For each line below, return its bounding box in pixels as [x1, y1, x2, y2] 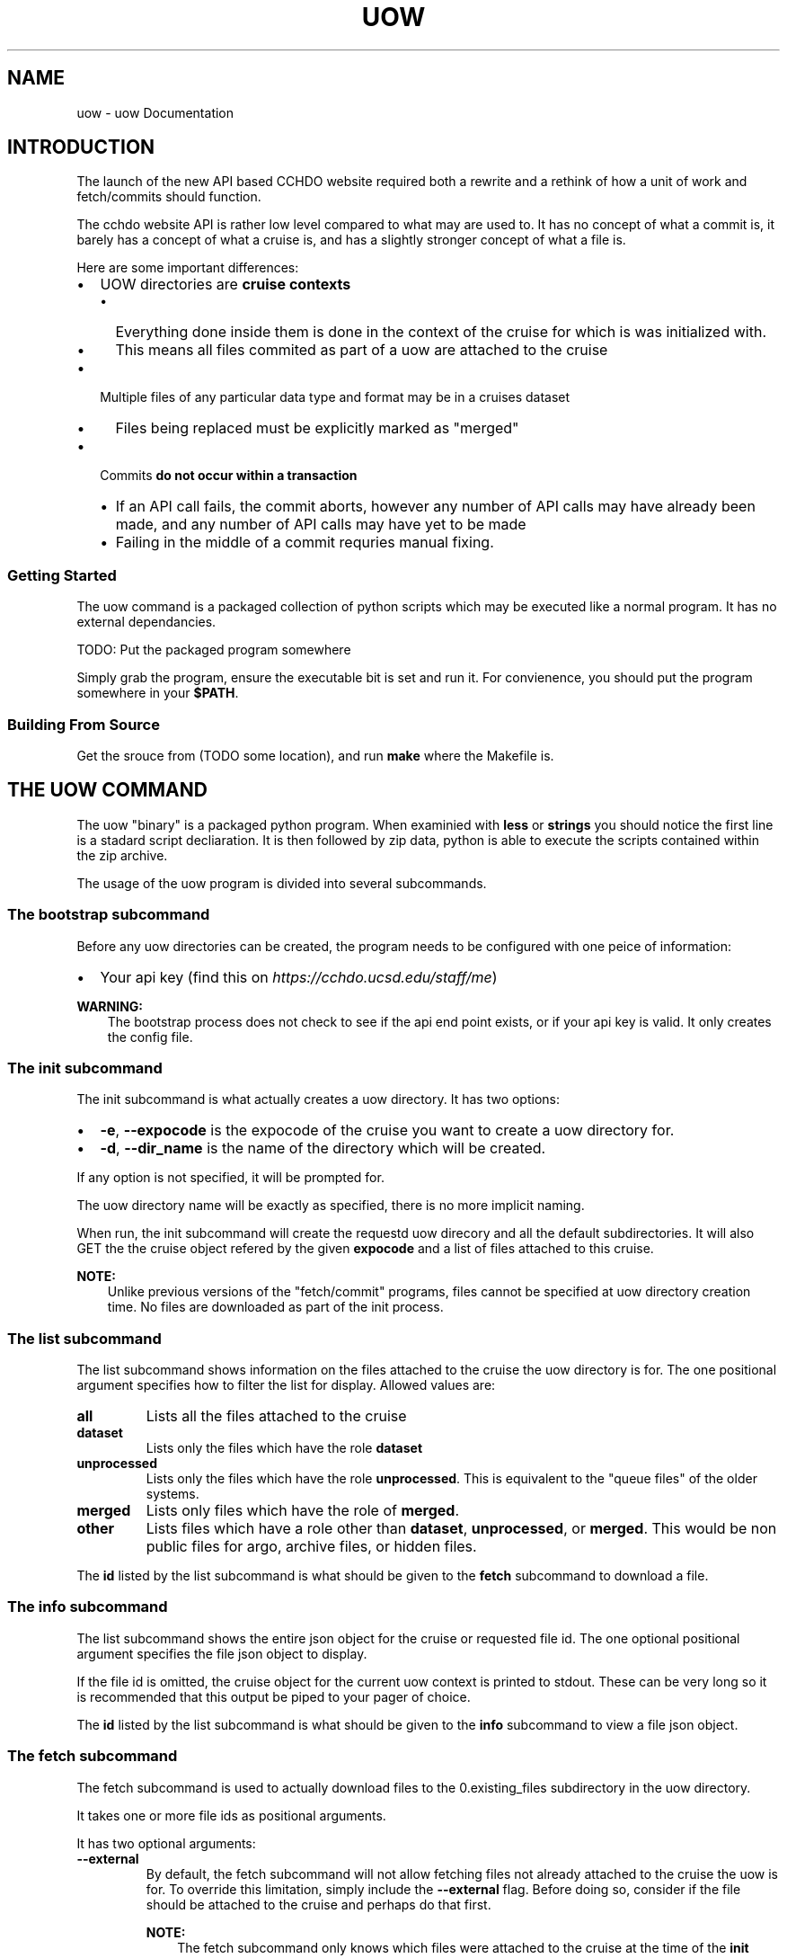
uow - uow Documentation [76, 104, 234, 120]
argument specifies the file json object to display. [76, 1645, 367, 1661]
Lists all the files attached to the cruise [146, 1407, 407, 1426]
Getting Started [7, 565, 117, 584]
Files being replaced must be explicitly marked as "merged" [115, 419, 519, 438]
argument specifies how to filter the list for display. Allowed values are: [76, 1377, 496, 1393]
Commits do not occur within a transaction [100, 467, 358, 484]
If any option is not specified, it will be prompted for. [76, 1170, 385, 1186]
